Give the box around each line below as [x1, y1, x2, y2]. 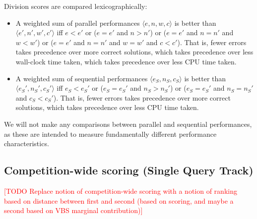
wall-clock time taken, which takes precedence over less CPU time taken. [15, 56, 237, 66]
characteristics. [4, 138, 49, 149]
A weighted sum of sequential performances [15, 73, 148, 83]
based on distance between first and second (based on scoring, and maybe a [4, 195, 234, 206]
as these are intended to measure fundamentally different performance [4, 128, 217, 139]
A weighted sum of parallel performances [15, 17, 140, 28]
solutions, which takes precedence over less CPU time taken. [15, 102, 199, 112]
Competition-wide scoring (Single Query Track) [4, 163, 254, 178]
